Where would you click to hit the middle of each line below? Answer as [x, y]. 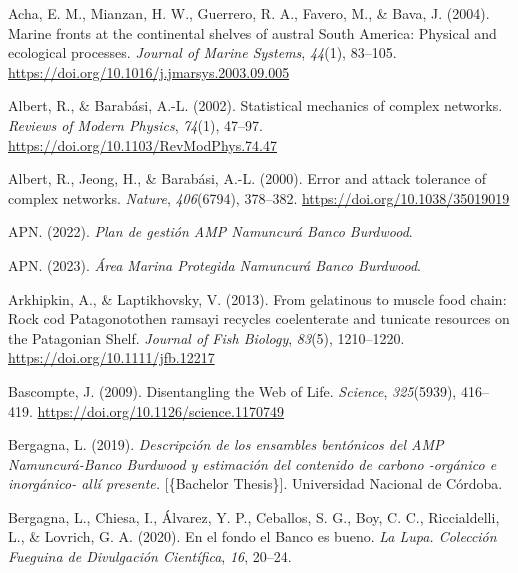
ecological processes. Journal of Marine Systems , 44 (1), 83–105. [202, 52]
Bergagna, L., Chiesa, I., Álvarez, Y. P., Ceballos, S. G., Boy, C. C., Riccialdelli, [254, 516]
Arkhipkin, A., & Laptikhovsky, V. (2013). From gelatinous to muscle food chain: [257, 298]
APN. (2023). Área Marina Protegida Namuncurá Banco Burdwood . [214, 264]
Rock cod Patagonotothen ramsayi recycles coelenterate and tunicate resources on [259, 318]
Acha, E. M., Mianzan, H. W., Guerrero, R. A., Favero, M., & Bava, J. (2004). [249, 13]
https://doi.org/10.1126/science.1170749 [160, 410]
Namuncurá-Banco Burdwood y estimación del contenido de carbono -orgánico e [252, 463]
